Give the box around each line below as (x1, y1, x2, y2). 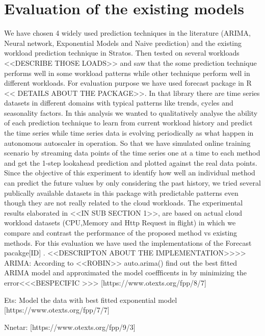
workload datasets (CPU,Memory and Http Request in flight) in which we (4, 217, 236, 228)
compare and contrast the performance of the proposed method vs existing (4, 227, 237, 238)
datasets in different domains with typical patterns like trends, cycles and (4, 97, 233, 108)
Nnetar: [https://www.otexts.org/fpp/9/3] (4, 321, 136, 332)
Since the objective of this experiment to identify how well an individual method (4, 167, 255, 178)
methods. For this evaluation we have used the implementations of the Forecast (4, 237, 252, 248)
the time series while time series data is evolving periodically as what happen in (4, 127, 254, 138)
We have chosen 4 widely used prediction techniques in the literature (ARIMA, (4, 28, 251, 38)
